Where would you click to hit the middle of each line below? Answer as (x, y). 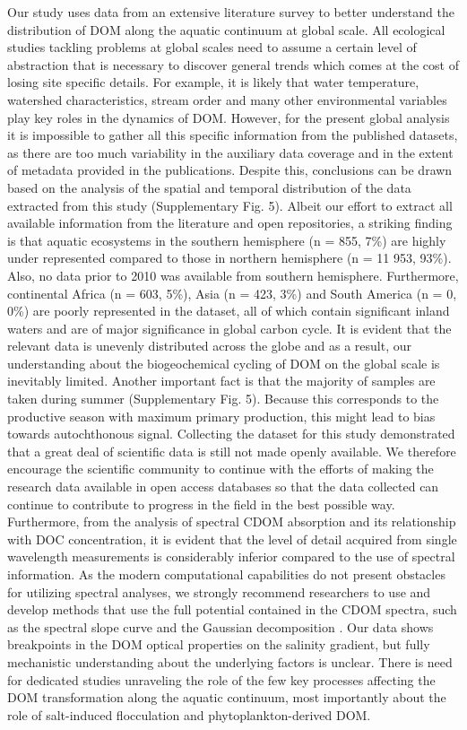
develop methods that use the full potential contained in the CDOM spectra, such (232, 609)
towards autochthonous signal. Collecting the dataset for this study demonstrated (231, 434)
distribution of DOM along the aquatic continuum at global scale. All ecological (226, 29)
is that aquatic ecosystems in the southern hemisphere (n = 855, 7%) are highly (227, 240)
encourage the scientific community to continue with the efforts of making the (221, 469)
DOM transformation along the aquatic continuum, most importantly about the (227, 697)
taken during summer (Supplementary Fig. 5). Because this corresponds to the (223, 399)
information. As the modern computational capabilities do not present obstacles (226, 574)
